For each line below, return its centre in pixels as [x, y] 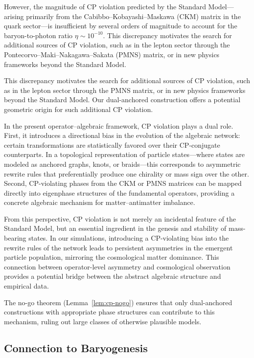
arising [14, 16]
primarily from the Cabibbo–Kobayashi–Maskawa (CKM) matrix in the [133, 16]
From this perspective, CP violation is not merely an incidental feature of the [120, 218]
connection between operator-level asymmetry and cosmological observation [117, 266]
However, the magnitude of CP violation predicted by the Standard [105, 6]
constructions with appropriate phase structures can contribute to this [109, 312]
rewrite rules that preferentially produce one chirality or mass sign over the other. [127, 173]
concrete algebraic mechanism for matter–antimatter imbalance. [100, 202]
